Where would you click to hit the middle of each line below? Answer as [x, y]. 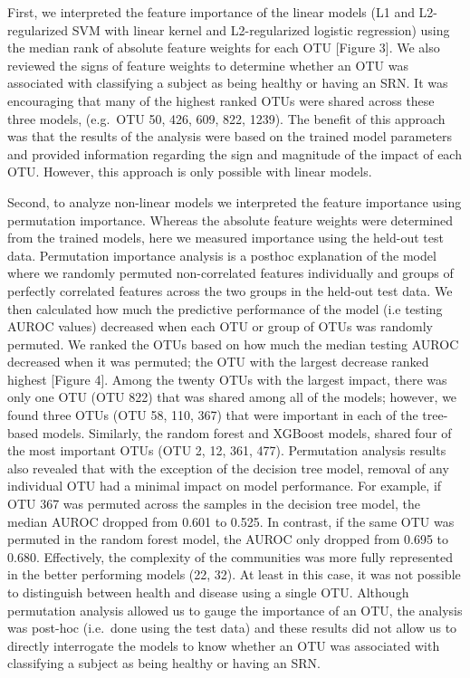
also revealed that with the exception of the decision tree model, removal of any [228, 468]
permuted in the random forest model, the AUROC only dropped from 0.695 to [228, 539]
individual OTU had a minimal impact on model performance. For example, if [225, 486]
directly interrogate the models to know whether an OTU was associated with [224, 645]
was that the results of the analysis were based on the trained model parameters [230, 136]
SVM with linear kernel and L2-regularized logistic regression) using [261, 29]
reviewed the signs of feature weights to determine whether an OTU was [208, 65]
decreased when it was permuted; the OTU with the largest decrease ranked [218, 362]
